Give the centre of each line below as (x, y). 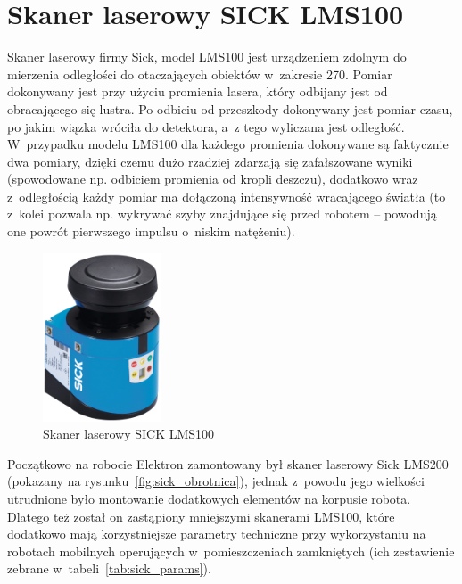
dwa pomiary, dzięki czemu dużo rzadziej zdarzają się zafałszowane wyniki (210, 161)
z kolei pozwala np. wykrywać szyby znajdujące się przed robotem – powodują (222, 214)
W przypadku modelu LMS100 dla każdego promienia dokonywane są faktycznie (228, 144)
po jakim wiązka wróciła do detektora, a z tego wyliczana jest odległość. (206, 126)
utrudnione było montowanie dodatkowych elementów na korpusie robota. (209, 498)
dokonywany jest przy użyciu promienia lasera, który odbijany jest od (198, 91)
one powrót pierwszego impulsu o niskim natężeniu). (151, 231)
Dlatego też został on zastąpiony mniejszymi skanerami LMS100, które (201, 516)
